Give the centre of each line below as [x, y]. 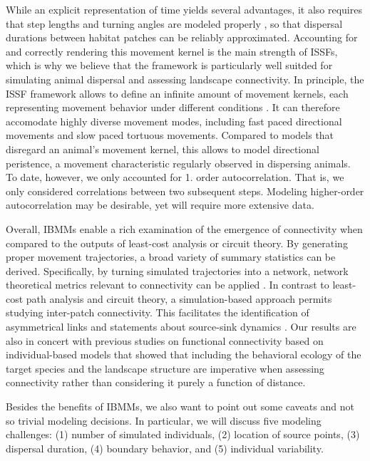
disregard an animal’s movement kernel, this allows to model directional [163, 149]
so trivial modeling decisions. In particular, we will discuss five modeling [164, 420]
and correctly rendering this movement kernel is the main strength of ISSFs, [172, 51]
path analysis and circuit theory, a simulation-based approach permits [179, 298]
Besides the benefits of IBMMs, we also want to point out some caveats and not [180, 406]
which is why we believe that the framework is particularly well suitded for [169, 65]
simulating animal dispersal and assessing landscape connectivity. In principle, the [185, 79]
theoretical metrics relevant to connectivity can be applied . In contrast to [168, 285]
